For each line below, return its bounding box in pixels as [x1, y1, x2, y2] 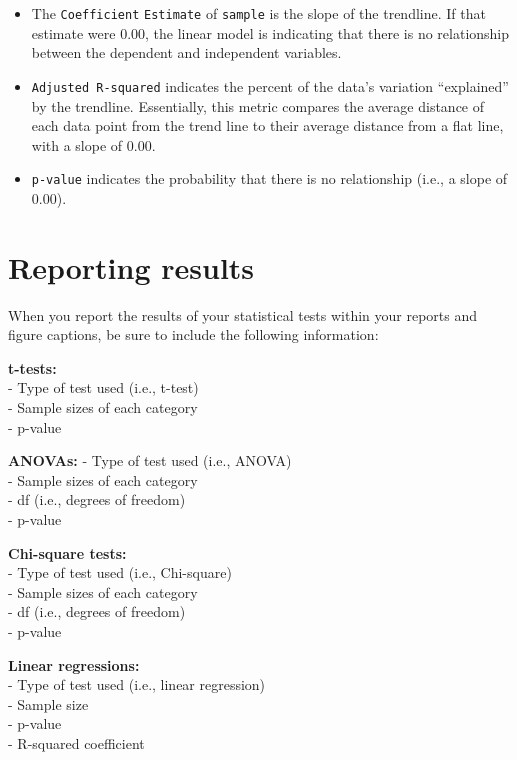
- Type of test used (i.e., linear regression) [8, 674, 266, 695]
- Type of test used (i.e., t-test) [8, 377, 199, 398]
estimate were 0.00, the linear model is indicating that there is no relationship [31, 22, 510, 43]
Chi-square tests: [8, 542, 127, 563]
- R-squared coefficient [8, 732, 145, 753]
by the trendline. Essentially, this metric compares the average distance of [31, 95, 485, 116]
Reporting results [8, 246, 255, 287]
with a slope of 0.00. [31, 134, 156, 155]
